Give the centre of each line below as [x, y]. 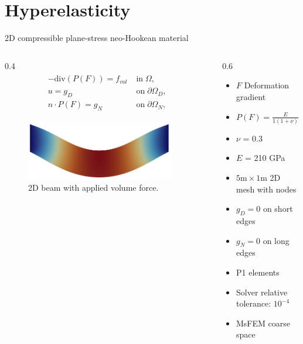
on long [276, 240]
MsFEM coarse [263, 323]
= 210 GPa [265, 158]
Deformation [267, 85]
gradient [251, 96]
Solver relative [262, 292]
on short [278, 209]
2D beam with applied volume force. [93, 187]
